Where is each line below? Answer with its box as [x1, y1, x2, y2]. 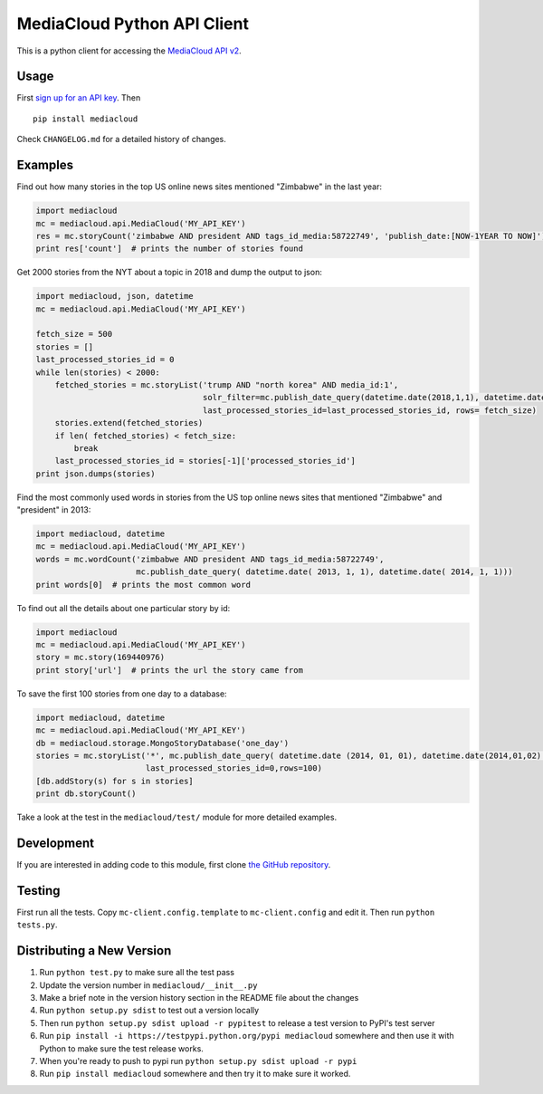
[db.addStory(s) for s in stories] [35, 775, 194, 786]
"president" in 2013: [16, 504, 91, 515]
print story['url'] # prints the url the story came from [35, 665, 303, 675]
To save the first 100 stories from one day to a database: [16, 688, 227, 699]
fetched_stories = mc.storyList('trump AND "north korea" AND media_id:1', [54, 380, 399, 389]
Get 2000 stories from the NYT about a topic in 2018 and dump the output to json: [16, 267, 323, 278]
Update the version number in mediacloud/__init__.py [39, 979, 258, 991]
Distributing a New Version [16, 943, 172, 959]
